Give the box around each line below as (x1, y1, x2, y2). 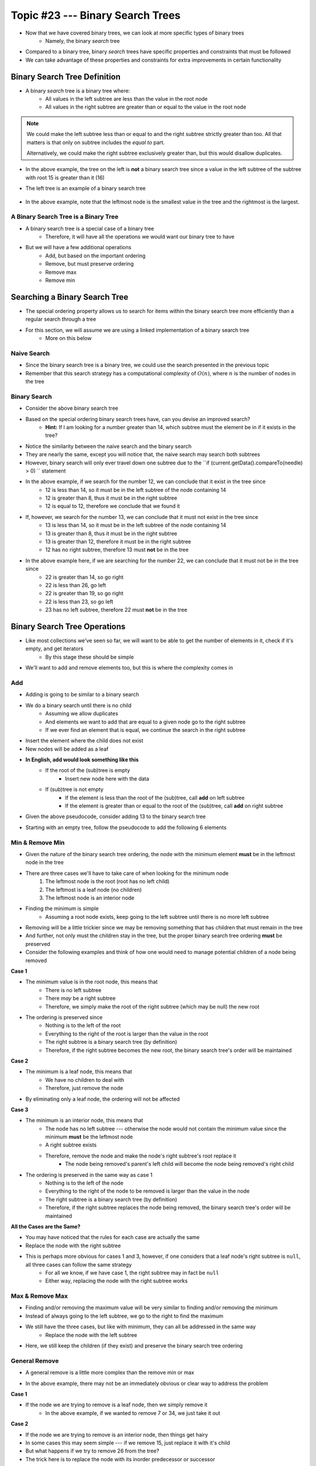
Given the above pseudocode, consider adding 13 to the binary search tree (25, 813, 206, 820)
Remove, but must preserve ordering (45, 260, 134, 267)
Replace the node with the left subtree (45, 1331, 138, 1338)
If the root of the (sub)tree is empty (45, 767, 130, 774)
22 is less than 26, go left (45, 581, 107, 589)
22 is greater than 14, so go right (45, 573, 124, 581)
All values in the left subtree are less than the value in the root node (45, 96, 208, 103)
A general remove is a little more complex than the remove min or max (25, 1369, 194, 1376)
